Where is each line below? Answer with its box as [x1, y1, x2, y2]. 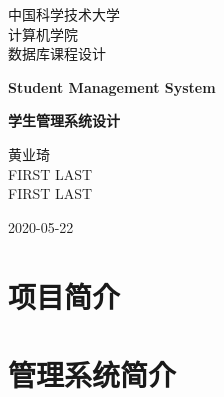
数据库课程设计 [8, 43, 106, 64]
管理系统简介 [8, 353, 177, 394]
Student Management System [8, 76, 216, 97]
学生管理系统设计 [8, 110, 120, 131]
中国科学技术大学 [8, 4, 120, 24]
